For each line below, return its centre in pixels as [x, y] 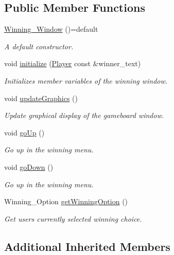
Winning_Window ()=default [51, 29]
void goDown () [29, 166]
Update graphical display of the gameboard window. [84, 115]
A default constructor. [39, 46]
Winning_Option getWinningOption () [66, 201]
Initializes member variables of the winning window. [86, 80]
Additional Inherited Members [87, 246]
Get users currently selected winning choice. [73, 218]
